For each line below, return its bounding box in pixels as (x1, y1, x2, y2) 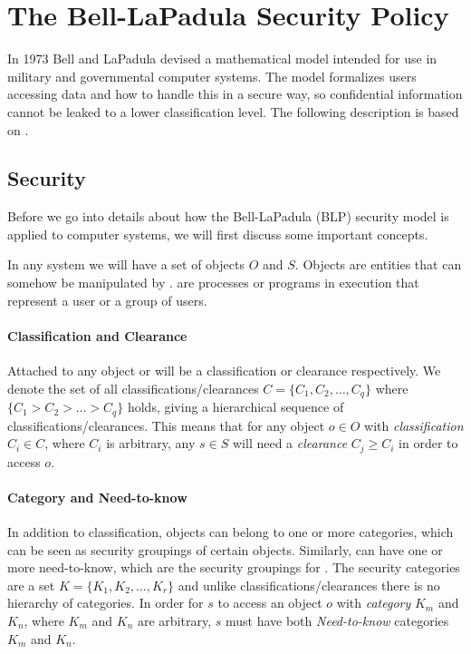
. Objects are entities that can (294, 255, 462, 274)
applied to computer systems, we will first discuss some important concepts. (7, 224, 428, 243)
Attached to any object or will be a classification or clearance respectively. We (7, 361, 441, 380)
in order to (399, 434, 458, 453)
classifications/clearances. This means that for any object (7, 415, 325, 434)
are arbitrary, (138, 610, 212, 630)
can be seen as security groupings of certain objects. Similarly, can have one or (7, 540, 443, 559)
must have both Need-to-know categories (225, 610, 449, 630)
